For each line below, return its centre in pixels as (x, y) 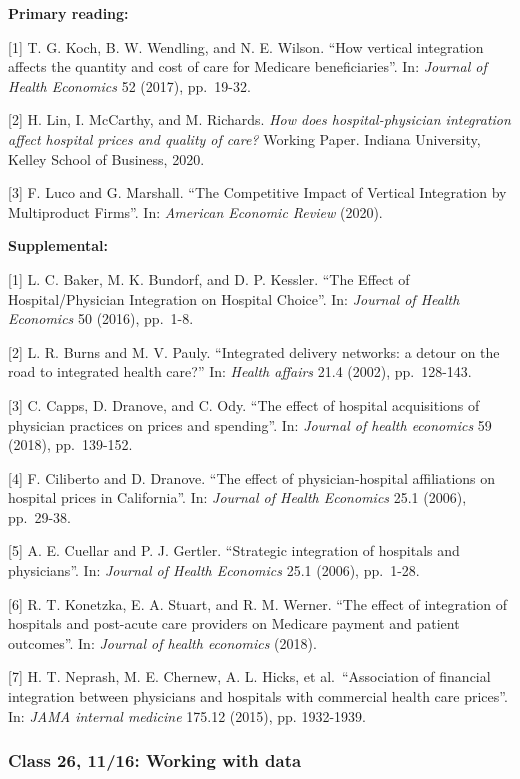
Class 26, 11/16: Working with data (155, 760)
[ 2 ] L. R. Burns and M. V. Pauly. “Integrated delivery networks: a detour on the (254, 351)
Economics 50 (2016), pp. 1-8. (101, 318)
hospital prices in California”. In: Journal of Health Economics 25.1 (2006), (237, 497)
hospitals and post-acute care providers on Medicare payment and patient (234, 623)
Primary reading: (68, 13)
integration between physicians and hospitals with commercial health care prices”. (258, 696)
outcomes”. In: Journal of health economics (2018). (162, 642)
